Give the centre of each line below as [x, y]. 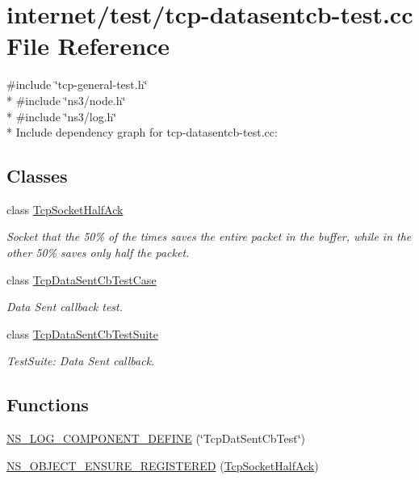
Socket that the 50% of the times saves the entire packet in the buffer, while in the [209, 236]
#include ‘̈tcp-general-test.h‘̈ [77, 84]
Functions [48, 404]
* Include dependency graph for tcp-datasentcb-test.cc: [142, 132]
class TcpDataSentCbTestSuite [82, 333]
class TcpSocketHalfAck [65, 209]
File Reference [88, 46]
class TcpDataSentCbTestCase [82, 279]
